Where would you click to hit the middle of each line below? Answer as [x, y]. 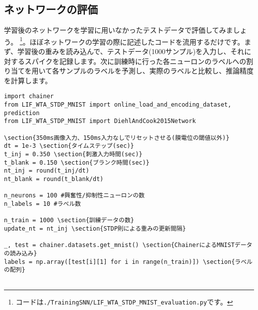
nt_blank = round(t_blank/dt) [54, 179]
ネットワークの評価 [51, 9]
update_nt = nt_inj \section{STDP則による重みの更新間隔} [95, 228]
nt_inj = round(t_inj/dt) [47, 171]
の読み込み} [21, 253]
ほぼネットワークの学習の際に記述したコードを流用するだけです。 [137, 41]
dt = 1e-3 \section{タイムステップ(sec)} [69, 146]
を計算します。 [28, 80]
